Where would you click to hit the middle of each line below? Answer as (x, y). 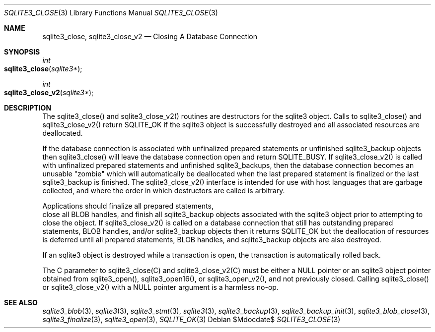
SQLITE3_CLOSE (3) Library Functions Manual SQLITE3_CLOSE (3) (111, 13)
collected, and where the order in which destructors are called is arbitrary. (164, 191)
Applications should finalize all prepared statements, (128, 206)
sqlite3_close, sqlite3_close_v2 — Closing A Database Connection (150, 36)
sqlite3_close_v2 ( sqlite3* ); (49, 92)
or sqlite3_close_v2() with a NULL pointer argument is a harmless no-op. (160, 287)
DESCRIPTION (28, 108)
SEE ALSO (21, 303)
